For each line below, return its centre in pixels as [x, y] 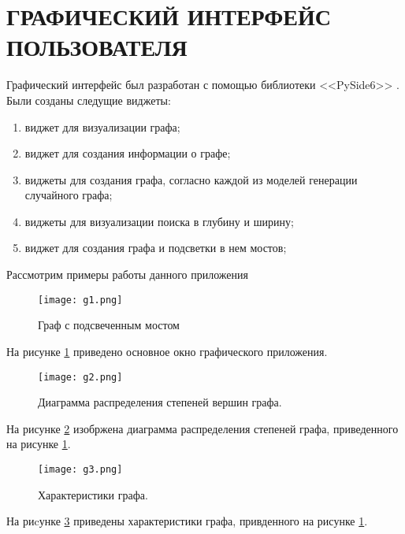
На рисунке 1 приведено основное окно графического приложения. [167, 351]
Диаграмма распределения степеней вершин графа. [160, 402]
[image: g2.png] [80, 377]
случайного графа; [69, 195]
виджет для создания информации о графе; [128, 153]
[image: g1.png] [80, 300]
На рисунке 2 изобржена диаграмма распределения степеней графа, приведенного [202, 428]
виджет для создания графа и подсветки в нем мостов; [156, 248]
